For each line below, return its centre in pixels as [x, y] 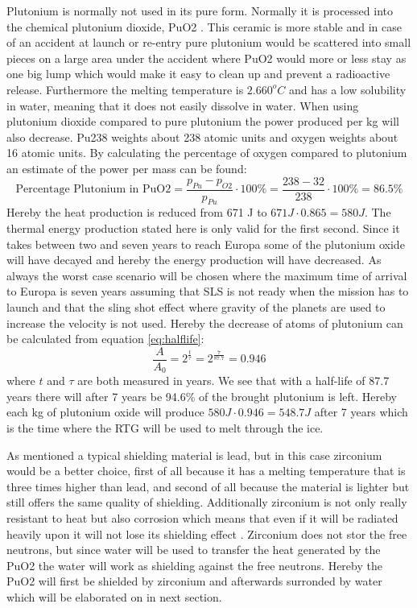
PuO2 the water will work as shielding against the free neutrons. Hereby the [194, 565]
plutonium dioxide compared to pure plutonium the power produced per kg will [203, 121]
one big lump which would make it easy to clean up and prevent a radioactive [198, 74]
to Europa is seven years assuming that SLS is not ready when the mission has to [208, 291]
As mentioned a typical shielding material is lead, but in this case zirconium [194, 455]
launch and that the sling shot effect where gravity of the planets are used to [196, 306]
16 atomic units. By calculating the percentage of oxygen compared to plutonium [207, 153]
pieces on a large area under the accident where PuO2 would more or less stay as [206, 58]
